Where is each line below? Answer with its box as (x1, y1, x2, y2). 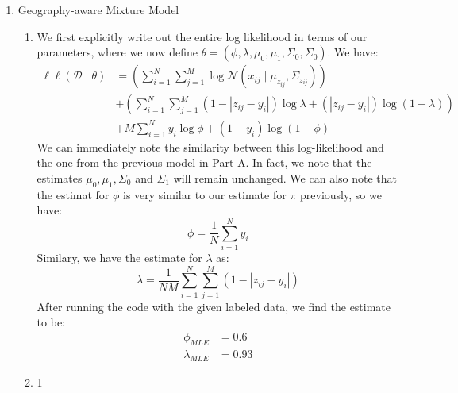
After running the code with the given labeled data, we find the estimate (37, 298, 391, 314)
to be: (37, 314, 65, 330)
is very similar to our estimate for (123, 186, 287, 202)
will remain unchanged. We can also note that (173, 169, 397, 186)
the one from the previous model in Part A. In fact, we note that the (37, 154, 372, 171)
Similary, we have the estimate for (37, 249, 202, 266)
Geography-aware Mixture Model (17, 2, 179, 17)
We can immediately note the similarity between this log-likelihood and (37, 138, 384, 155)
